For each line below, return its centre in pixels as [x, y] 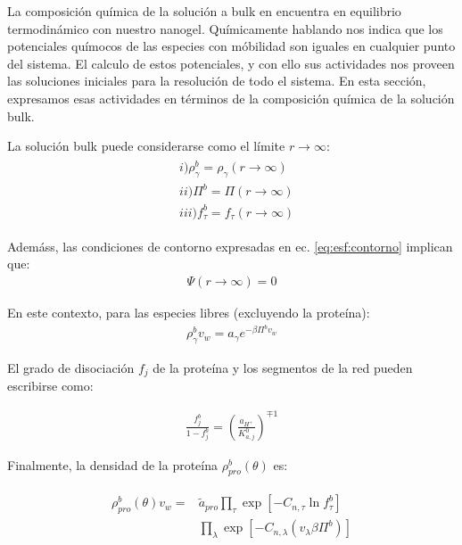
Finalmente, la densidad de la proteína [112, 464]
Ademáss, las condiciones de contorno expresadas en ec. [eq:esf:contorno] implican [230, 246]
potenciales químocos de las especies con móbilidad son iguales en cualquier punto [231, 46]
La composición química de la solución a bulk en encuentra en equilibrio [204, 11]
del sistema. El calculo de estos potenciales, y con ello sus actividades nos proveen [231, 63]
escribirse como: [50, 386]
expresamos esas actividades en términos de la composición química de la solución [231, 98]
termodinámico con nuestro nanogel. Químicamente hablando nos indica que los [225, 28]
